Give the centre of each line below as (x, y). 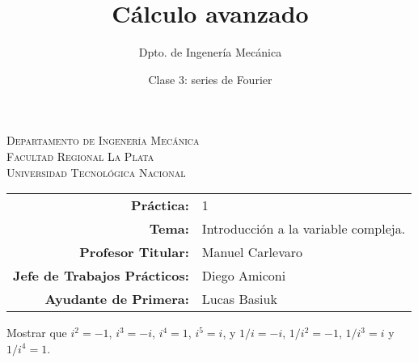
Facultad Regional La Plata (80, 156)
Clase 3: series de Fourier (210, 79)
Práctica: (160, 205)
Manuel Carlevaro (252, 252)
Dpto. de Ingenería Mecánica (210, 52)
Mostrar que (37, 333)
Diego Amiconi (244, 276)
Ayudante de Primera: (117, 299)
